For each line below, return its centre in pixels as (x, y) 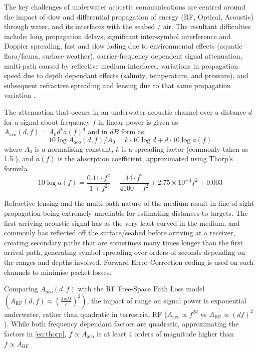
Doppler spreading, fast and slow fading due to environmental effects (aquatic (123, 46)
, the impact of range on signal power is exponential (167, 300)
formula (16, 168)
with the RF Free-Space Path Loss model (141, 289)
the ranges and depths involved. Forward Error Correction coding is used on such (129, 262)
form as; (134, 131)
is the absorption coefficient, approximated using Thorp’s (145, 158)
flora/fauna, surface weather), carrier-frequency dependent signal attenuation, (123, 55)
